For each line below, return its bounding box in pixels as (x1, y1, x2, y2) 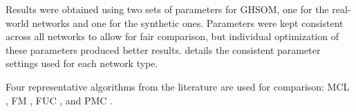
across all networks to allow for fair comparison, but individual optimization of (6, 29, 339, 44)
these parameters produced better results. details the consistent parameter (6, 42, 321, 57)
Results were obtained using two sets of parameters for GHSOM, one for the (6, 2, 329, 16)
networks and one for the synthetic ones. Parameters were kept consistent (32, 15, 344, 30)
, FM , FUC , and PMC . (6, 93, 113, 107)
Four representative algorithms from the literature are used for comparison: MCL (6, 79, 350, 93)
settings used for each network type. (6, 56, 158, 71)
